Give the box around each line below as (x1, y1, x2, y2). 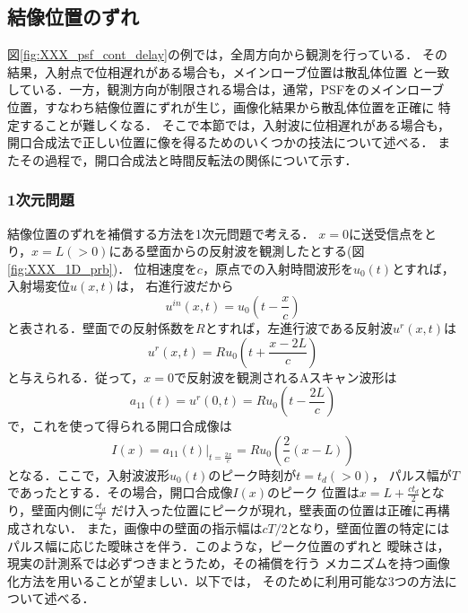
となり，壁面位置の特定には (287, 518, 450, 537)
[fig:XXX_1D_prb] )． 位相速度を (7, 258, 197, 277)
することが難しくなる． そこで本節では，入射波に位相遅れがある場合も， (19, 115, 451, 134)
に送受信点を (348, 223, 424, 242)
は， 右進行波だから (116, 276, 234, 295)
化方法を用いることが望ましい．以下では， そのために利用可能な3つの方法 (7, 571, 445, 590)
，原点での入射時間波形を (202, 258, 353, 277)
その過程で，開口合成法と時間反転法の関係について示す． (19, 150, 358, 169)
